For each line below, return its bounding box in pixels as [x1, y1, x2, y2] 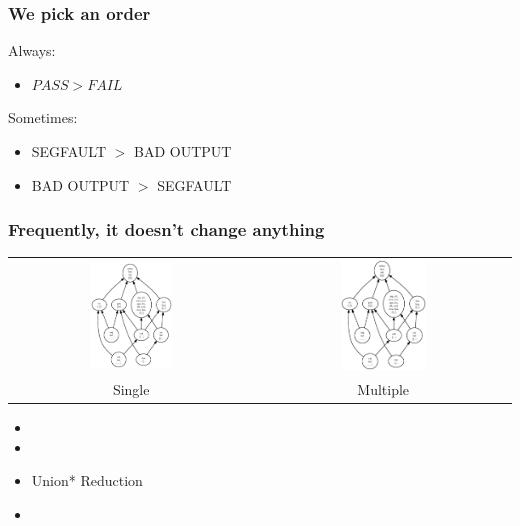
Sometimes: [8, 107, 78, 128]
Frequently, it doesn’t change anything [8, 217, 325, 242]
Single [112, 378, 150, 399]
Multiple [357, 378, 410, 399]
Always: [8, 40, 56, 61]
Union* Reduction [31, 470, 143, 491]
